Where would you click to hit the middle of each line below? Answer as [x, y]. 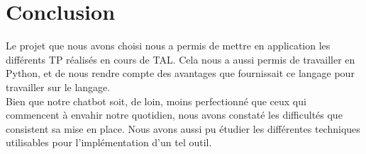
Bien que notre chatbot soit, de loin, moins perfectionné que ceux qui [156, 101]
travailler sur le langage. [58, 87]
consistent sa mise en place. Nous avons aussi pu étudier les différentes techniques [183, 128]
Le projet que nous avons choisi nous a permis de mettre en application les [168, 46]
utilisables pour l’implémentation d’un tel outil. [109, 142]
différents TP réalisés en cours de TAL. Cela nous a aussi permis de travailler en [181, 59]
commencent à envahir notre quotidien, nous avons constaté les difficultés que [174, 115]
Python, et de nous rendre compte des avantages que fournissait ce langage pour [180, 73]
